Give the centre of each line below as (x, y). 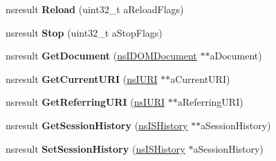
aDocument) (236, 56)
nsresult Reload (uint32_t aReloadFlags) (95, 9)
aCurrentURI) (200, 78)
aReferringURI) (210, 102)
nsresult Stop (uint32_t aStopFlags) (84, 32)
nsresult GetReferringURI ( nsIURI (85, 102)
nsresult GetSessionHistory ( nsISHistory (97, 125)
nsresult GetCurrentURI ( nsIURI (82, 78)
